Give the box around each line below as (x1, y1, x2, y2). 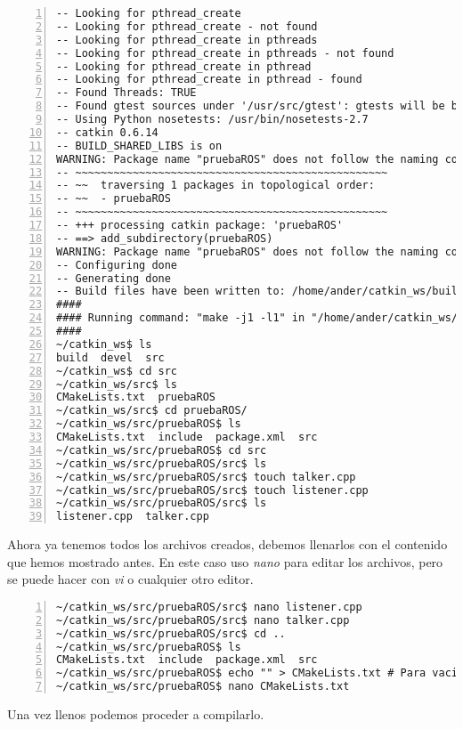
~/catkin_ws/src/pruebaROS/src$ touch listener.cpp (56, 483, 369, 497)
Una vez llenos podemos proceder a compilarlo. (7, 705, 264, 724)
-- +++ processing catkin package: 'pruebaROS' (56, 219, 344, 231)
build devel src (56, 351, 165, 364)
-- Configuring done (56, 258, 178, 271)
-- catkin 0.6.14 (56, 126, 158, 139)
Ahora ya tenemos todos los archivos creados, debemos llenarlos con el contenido (7, 535, 448, 554)
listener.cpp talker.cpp (56, 510, 209, 523)
